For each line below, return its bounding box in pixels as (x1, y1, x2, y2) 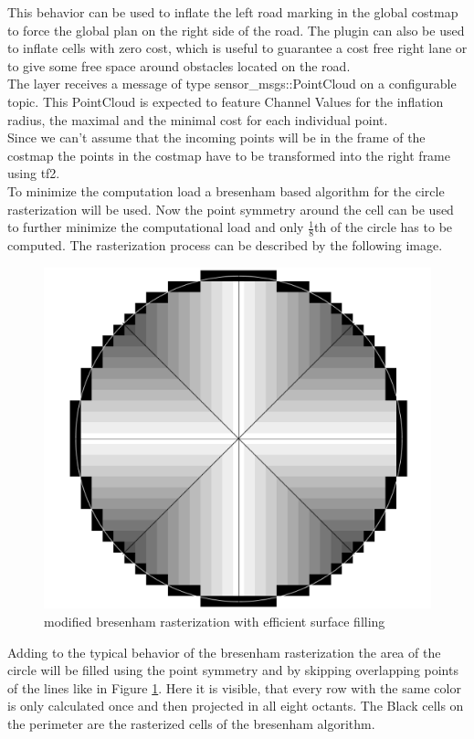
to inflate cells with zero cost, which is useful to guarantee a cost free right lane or (7, 38, 468, 58)
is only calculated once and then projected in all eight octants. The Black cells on (7, 696, 464, 715)
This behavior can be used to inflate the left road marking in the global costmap (7, 3, 458, 21)
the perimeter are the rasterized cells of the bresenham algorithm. (7, 714, 375, 733)
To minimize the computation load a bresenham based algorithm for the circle (7, 181, 445, 200)
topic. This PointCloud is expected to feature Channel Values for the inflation (7, 91, 444, 111)
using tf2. (7, 164, 60, 183)
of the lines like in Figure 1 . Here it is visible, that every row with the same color (7, 678, 461, 697)
